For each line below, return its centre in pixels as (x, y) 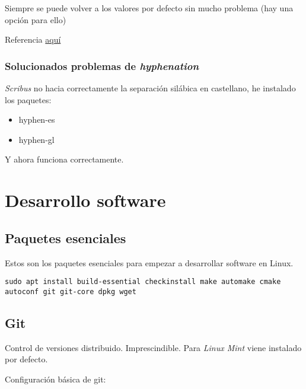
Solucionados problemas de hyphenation (102, 66)
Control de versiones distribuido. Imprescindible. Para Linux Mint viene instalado (153, 347)
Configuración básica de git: (55, 379)
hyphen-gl (36, 139)
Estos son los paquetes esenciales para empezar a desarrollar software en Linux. (149, 262)
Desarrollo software (85, 200)
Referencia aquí (33, 39)
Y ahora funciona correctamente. (64, 159)
